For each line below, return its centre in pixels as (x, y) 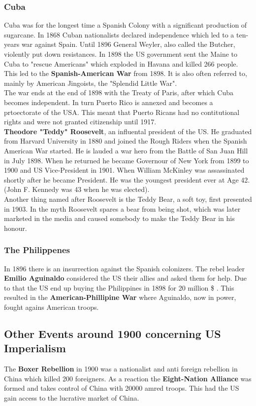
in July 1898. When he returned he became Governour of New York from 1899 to (127, 160)
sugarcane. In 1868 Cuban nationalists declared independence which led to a (119, 34)
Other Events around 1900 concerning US (112, 333)
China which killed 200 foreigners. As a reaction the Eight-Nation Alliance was (128, 378)
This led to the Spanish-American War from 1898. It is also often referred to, (126, 73)
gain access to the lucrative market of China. (72, 397)
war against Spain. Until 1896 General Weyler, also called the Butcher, (128, 44)
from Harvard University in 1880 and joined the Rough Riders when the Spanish (126, 141)
